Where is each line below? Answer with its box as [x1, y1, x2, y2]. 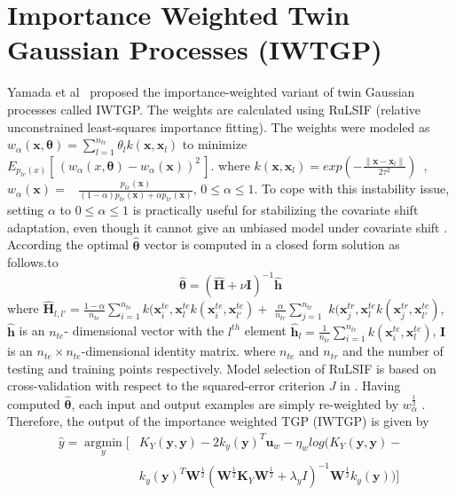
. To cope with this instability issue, [254, 179, 450, 198]
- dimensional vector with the [64, 321, 224, 340]
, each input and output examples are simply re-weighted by [71, 394, 399, 413]
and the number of [342, 342, 444, 360]
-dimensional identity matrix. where [81, 342, 276, 360]
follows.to [7, 253, 59, 272]
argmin [84, 436, 122, 449]
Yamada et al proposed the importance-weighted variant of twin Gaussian [7, 83, 415, 101]
